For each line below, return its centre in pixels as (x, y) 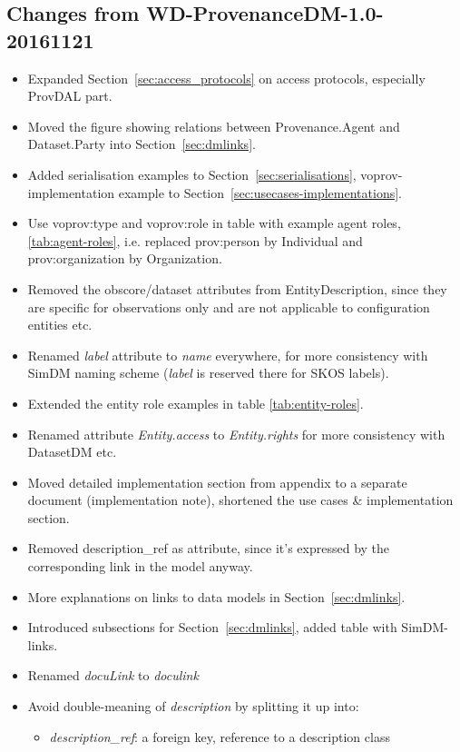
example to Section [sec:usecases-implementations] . (260, 192)
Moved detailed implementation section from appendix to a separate (217, 482)
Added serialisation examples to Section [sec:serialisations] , (192, 174)
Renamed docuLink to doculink (113, 675)
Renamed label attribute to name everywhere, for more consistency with (228, 355)
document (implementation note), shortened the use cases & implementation (240, 500)
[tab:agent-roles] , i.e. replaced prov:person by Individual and (195, 240)
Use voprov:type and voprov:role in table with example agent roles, (214, 223)
